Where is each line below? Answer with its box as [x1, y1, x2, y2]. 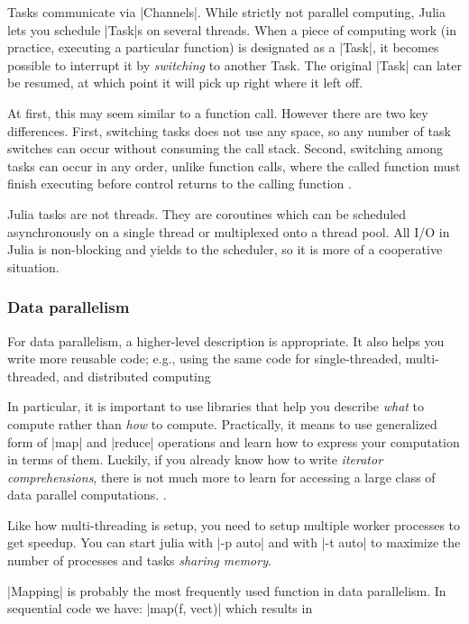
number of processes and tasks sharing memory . [7, 551, 271, 570]
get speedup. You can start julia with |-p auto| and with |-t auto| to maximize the [7, 533, 461, 552]
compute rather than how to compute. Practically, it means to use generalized [7, 414, 437, 433]
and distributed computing [63, 366, 211, 385]
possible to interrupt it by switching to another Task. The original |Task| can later [7, 55, 462, 74]
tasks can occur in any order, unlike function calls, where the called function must [7, 156, 461, 175]
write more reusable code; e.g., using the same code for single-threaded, [7, 349, 402, 368]
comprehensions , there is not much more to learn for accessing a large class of [7, 467, 436, 486]
